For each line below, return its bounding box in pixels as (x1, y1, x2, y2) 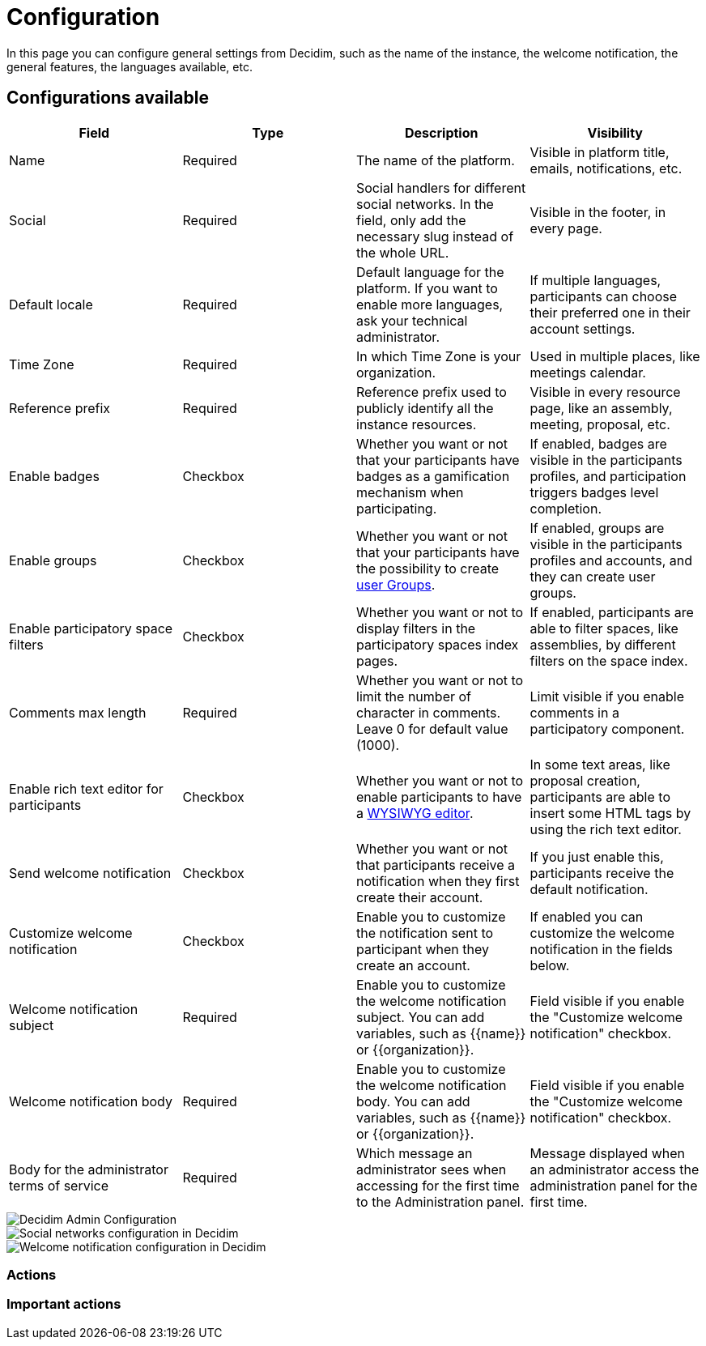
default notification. (529, 880, 649, 897)
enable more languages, (356, 296, 504, 313)
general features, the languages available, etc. (6, 59, 253, 74)
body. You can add (356, 1093, 470, 1110)
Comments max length (9, 704, 147, 721)
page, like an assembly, (529, 399, 673, 416)
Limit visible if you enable (529, 688, 685, 705)
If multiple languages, (529, 271, 661, 288)
